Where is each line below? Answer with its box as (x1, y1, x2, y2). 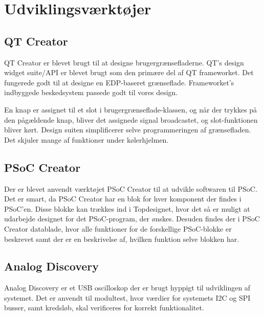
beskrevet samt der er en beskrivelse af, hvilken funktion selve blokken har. (4, 233, 239, 244)
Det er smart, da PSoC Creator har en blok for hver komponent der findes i (4, 193, 241, 204)
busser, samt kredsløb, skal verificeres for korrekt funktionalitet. (4, 302, 204, 313)
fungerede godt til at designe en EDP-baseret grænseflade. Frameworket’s (4, 77, 234, 87)
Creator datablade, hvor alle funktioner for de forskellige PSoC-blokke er (4, 223, 232, 234)
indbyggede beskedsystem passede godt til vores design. (4, 87, 178, 98)
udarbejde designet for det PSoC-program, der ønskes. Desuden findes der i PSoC (4, 213, 260, 224)
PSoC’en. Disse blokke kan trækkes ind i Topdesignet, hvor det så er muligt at (4, 203, 250, 214)
